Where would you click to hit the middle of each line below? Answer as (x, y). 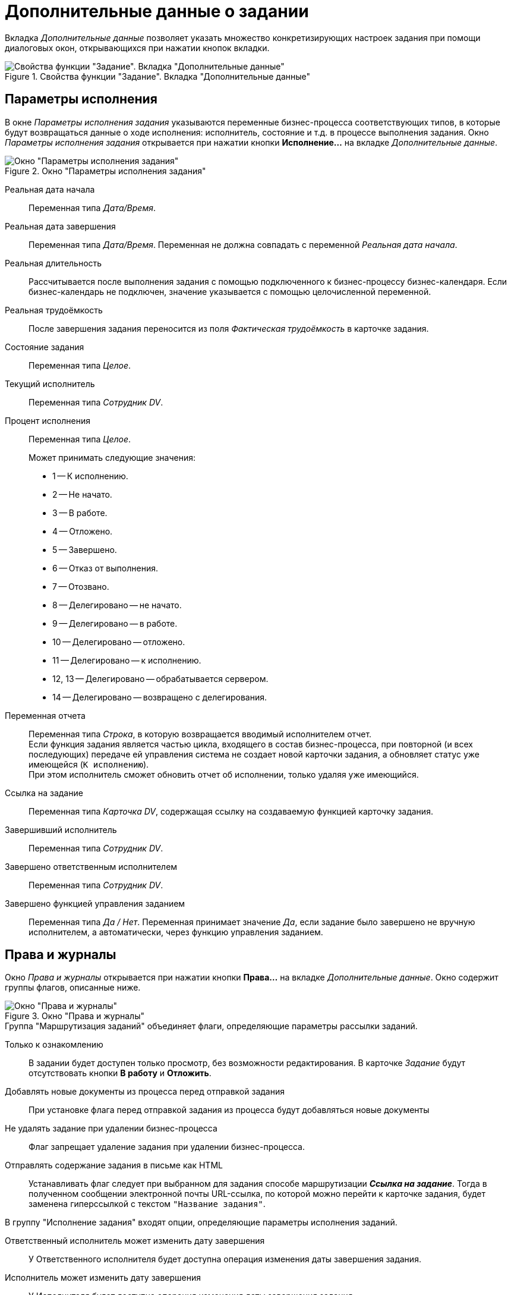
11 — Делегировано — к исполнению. (127, 660)
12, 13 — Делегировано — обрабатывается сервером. (160, 678)
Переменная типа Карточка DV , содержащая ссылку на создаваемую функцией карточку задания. (231, 811)
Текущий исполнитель (50, 384)
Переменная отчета (45, 715)
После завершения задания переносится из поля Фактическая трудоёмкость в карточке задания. (229, 328)
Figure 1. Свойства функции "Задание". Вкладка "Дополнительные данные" (158, 76)
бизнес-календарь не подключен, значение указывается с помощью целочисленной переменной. (230, 291)
